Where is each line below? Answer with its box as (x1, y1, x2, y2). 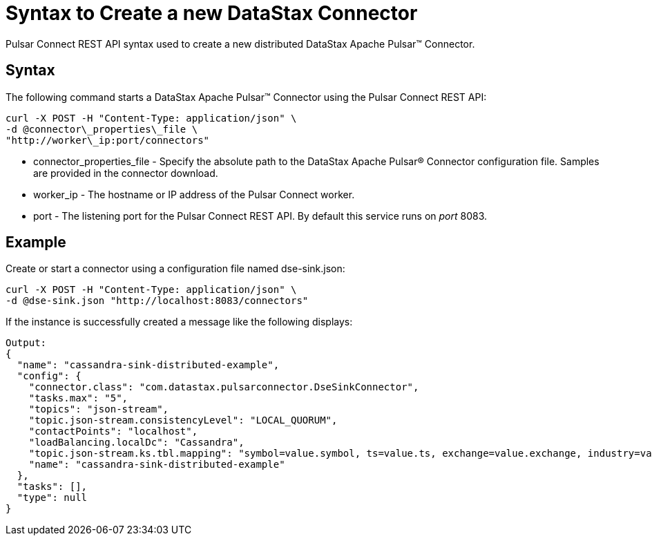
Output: (6, 337, 47, 349)
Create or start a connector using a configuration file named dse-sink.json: (6, 263, 345, 275)
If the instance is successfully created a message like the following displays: (6, 316, 353, 328)
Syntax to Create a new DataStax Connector (6, 1, 418, 25)
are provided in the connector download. (33, 167, 218, 179)
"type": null (17, 492, 88, 504)
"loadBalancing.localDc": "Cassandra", (28, 437, 245, 448)
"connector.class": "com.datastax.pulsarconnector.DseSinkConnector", (28, 381, 419, 393)
